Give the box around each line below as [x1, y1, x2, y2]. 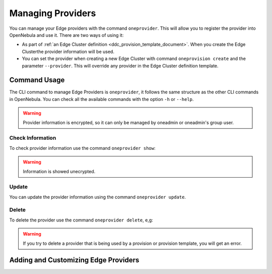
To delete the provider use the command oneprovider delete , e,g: [9, 217, 153, 223]
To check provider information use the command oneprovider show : [9, 145, 156, 151]
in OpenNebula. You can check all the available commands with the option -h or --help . [9, 96, 194, 102]
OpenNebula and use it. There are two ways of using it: [9, 32, 124, 38]
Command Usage [9, 76, 65, 84]
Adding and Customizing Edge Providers [9, 256, 140, 264]
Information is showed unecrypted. [23, 168, 96, 174]
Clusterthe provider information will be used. [22, 48, 114, 54]
